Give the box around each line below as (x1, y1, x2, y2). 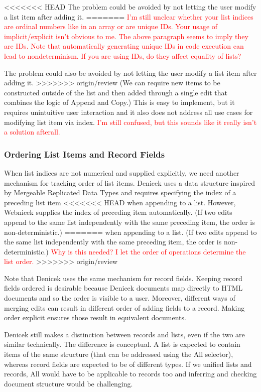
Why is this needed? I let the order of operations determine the (51, 246, 246, 256)
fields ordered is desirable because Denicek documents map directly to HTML (4, 283, 243, 293)
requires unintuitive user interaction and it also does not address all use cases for (4, 106, 253, 117)
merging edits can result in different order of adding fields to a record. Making (4, 302, 245, 313)
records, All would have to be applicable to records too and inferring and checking (4, 368, 257, 379)
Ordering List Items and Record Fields (4, 148, 165, 160)
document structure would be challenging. (4, 378, 133, 388)
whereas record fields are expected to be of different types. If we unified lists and (4, 358, 252, 369)
